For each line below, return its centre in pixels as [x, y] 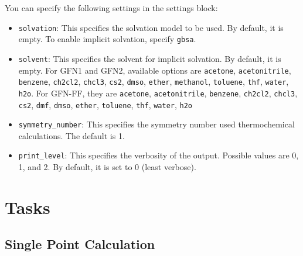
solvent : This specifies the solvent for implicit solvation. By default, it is [150, 58]
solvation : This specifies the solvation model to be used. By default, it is [151, 27]
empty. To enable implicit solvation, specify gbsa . [107, 39]
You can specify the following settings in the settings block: [111, 8]
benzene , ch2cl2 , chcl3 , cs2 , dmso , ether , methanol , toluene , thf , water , [154, 82]
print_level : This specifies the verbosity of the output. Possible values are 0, [159, 155]
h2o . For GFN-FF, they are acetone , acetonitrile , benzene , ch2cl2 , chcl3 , [158, 93]
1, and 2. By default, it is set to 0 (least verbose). [107, 167]
